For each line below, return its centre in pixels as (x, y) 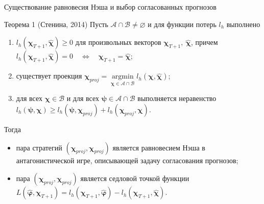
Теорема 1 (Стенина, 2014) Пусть (56, 24)
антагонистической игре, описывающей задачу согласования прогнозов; (127, 160)
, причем (204, 42)
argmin (123, 77)
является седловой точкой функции (135, 178)
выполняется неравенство (177, 98)
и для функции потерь (182, 24)
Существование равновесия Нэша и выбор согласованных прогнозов (110, 7)
